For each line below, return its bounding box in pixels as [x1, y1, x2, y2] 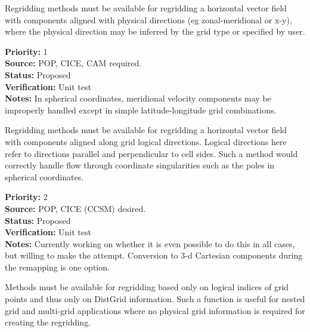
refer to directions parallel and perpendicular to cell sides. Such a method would [5, 147, 298, 159]
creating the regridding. [5, 316, 91, 328]
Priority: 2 [5, 190, 48, 203]
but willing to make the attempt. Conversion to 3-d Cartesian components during [5, 249, 303, 262]
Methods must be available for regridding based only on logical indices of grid [5, 281, 289, 293]
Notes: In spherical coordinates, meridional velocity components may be [5, 92, 271, 104]
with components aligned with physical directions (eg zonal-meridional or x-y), [5, 13, 292, 26]
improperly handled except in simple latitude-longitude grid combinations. [5, 103, 277, 116]
